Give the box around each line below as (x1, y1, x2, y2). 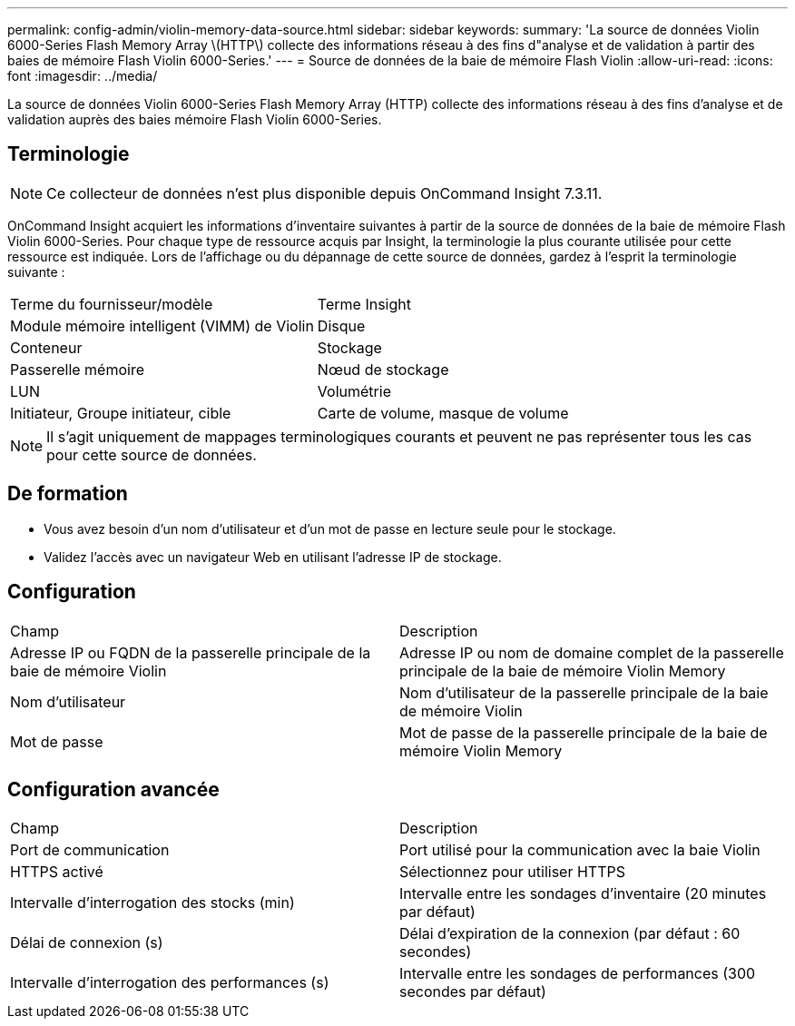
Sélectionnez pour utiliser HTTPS (399, 863, 625, 882)
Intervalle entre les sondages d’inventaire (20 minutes (399, 884, 767, 903)
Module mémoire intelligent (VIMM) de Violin (10, 316, 314, 335)
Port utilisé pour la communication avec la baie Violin (399, 841, 761, 860)
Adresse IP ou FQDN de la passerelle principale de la (10, 643, 371, 662)
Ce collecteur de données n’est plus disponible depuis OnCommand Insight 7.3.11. (46, 183, 603, 202)
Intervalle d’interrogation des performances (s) (10, 973, 329, 992)
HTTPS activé (10, 863, 103, 882)
